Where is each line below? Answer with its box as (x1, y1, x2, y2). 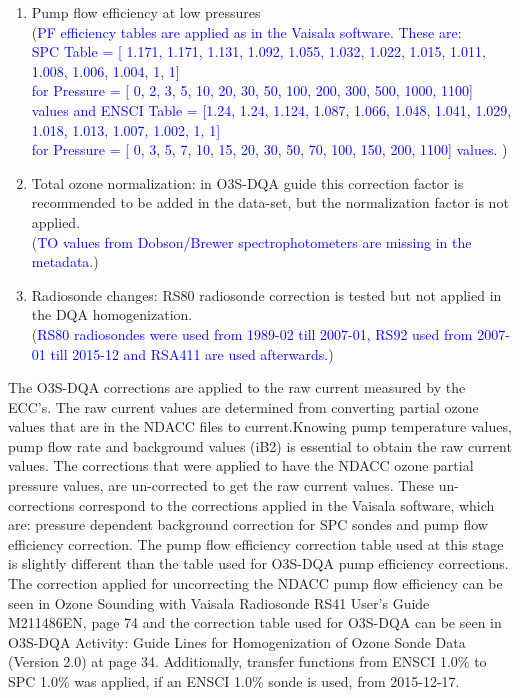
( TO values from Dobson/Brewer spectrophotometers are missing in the (31, 231, 472, 252)
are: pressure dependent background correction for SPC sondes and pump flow (8, 514, 488, 535)
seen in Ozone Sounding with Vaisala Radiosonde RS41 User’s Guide (8, 592, 430, 613)
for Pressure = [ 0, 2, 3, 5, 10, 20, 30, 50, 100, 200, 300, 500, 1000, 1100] (31, 80, 473, 101)
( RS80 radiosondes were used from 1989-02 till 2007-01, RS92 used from (31, 323, 473, 344)
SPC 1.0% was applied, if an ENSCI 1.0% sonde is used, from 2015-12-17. (8, 671, 460, 691)
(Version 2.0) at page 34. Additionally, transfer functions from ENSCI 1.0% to (8, 651, 487, 672)
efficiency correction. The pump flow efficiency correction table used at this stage (8, 533, 504, 554)
